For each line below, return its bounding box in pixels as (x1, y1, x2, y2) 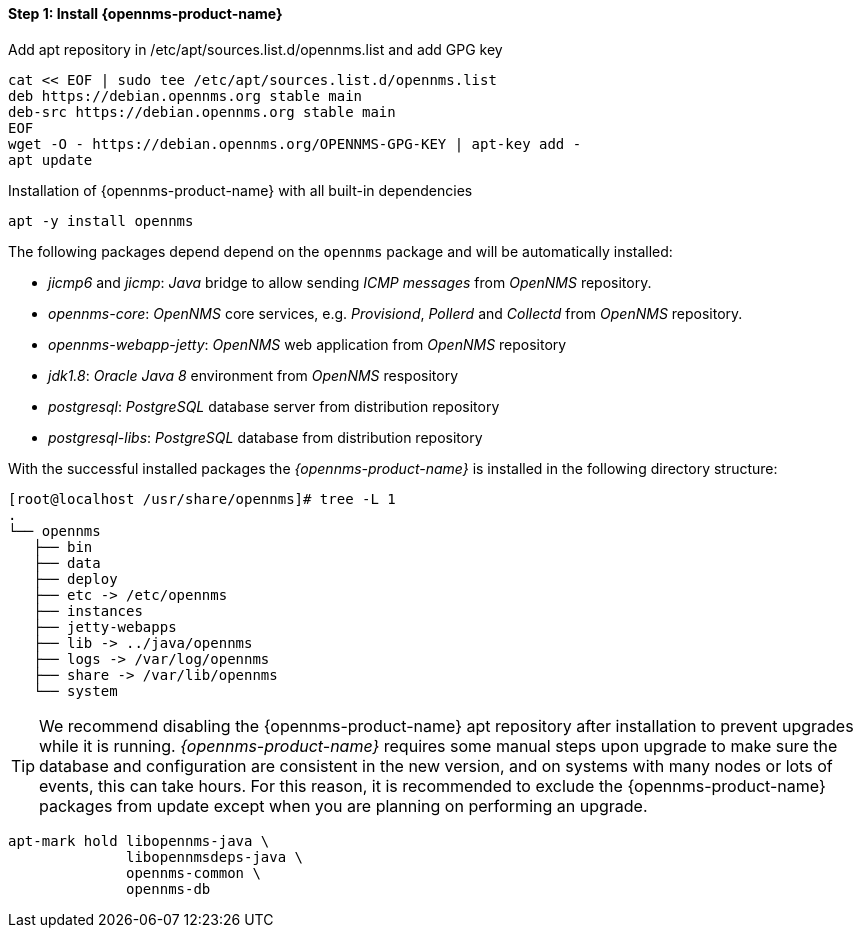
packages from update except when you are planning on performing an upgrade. (39, 795, 648, 816)
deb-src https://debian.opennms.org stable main (8, 103, 396, 120)
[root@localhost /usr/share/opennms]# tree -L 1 (8, 490, 396, 507)
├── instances (33, 602, 143, 619)
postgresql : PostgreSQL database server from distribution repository (48, 397, 500, 415)
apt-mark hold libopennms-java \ (8, 832, 270, 849)
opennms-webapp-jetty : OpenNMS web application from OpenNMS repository (48, 335, 567, 353)
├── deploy (33, 570, 118, 587)
